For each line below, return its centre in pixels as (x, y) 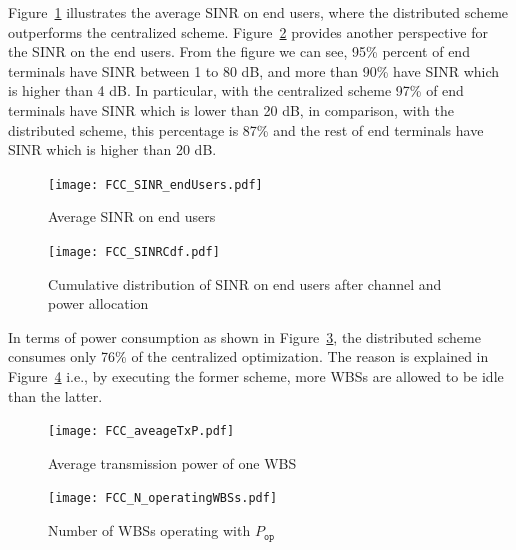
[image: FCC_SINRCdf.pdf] (134, 252)
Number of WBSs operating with (149, 530)
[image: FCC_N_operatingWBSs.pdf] (163, 498)
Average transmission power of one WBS (172, 462)
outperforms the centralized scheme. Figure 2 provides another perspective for (248, 31)
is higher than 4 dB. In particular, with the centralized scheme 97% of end (236, 90)
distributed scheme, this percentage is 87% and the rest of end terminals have (246, 129)
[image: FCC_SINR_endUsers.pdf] (155, 184)
